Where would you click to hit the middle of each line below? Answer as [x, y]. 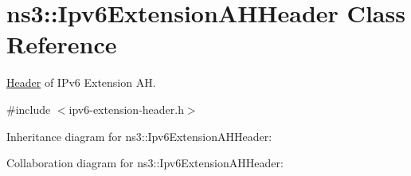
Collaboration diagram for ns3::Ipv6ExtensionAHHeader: [145, 163]
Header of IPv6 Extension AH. [81, 82]
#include [29, 109]
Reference [62, 44]
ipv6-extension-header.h [126, 109]
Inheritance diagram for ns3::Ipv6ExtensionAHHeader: [139, 136]
